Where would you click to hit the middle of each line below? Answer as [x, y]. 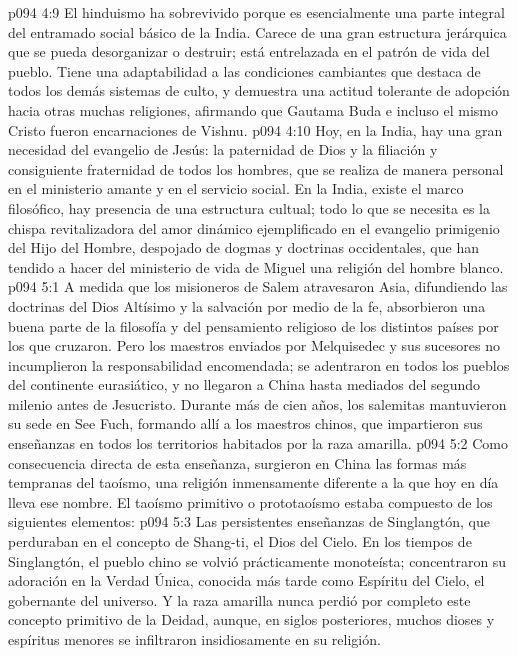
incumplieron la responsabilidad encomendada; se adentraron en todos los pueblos [259, 364]
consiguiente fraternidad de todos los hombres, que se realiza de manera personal [256, 168]
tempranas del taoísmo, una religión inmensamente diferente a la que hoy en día [253, 482]
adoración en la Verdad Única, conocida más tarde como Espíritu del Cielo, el [246, 580]
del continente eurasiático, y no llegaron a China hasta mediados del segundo [244, 384]
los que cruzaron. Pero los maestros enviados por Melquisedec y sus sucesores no [254, 345]
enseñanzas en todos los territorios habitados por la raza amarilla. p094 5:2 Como [258, 443]
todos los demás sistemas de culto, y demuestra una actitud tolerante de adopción [259, 90]
